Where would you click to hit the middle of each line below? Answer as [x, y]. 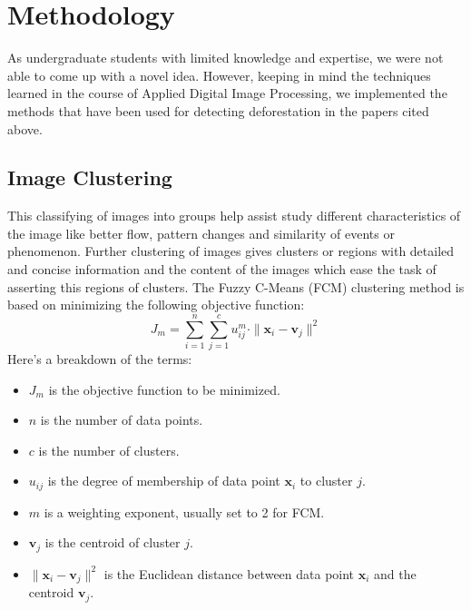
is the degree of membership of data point [164, 481]
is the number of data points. [122, 420]
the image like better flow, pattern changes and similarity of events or [201, 233]
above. [25, 128]
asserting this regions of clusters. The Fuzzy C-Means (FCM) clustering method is [236, 286]
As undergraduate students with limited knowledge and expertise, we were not [226, 58]
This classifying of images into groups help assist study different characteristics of [234, 216]
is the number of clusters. [109, 450]
